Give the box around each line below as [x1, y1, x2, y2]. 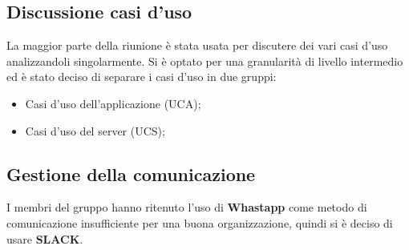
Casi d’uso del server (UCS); [25, 122, 165, 139]
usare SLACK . [6, 230, 83, 247]
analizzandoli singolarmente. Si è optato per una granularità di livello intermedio [6, 52, 403, 69]
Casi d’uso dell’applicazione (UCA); [25, 95, 201, 111]
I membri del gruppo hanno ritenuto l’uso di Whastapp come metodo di [6, 199, 367, 216]
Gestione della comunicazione [6, 161, 256, 186]
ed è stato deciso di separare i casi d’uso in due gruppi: [6, 68, 277, 85]
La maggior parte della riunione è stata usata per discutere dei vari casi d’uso [6, 37, 388, 54]
